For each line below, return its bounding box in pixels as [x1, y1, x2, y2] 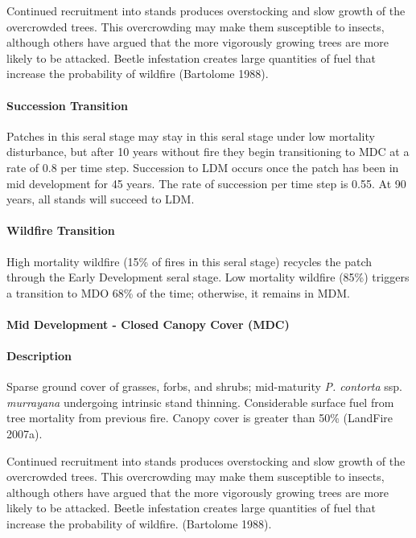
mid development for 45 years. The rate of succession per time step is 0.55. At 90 [6, 175, 406, 191]
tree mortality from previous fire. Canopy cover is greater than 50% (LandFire [6, 409, 393, 426]
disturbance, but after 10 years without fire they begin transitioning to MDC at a [6, 143, 410, 160]
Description [6, 347, 72, 364]
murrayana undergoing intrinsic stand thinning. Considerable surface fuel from [6, 393, 394, 410]
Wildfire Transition [6, 222, 115, 239]
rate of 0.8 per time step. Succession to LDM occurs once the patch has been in [6, 158, 399, 175]
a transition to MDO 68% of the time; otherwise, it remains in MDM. [6, 284, 350, 301]
